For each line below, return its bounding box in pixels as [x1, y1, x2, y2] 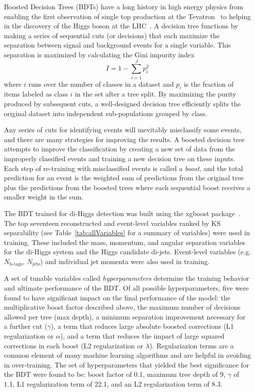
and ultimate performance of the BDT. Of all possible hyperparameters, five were [4, 283, 249, 293]
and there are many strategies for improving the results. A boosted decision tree [4, 134, 245, 144]
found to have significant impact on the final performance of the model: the [4, 292, 230, 302]
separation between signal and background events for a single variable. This [4, 40, 231, 50]
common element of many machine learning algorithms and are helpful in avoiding [4, 350, 251, 360]
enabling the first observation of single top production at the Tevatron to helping [4, 11, 251, 21]
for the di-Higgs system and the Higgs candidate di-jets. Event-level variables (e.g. [4, 246, 251, 257]
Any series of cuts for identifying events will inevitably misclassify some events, [4, 124, 242, 135]
